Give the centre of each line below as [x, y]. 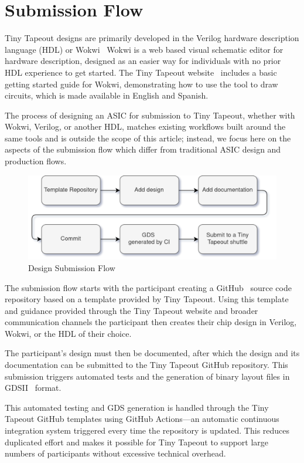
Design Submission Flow [72, 267]
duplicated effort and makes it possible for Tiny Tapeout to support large [137, 442]
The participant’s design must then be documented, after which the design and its [152, 353]
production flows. [36, 161]
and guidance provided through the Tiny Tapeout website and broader [131, 310]
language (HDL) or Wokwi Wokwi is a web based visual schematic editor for [144, 49]
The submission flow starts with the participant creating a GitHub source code [148, 287]
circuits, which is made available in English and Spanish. [107, 95]
